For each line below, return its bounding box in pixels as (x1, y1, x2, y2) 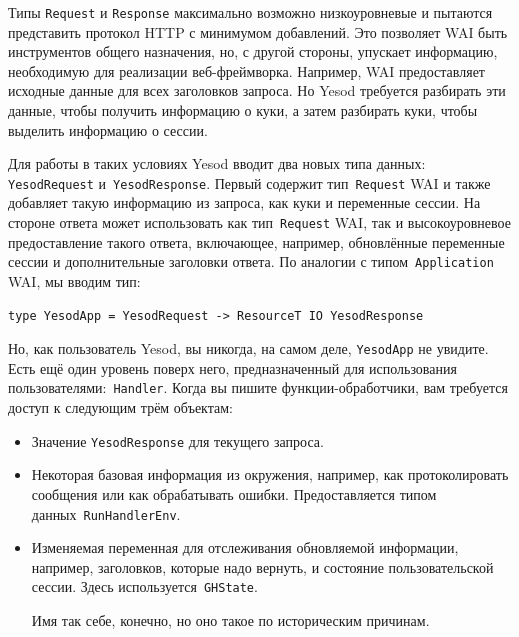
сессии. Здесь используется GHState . (31, 576, 258, 597)
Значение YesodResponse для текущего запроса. (31, 430, 324, 451)
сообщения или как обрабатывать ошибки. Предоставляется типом (31, 483, 437, 504)
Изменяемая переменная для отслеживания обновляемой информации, (31, 537, 459, 558)
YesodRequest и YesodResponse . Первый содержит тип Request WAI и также (8, 172, 491, 193)
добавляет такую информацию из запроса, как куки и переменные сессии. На (8, 192, 481, 213)
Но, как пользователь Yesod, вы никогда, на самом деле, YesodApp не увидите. (8, 338, 489, 359)
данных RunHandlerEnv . (31, 503, 181, 524)
